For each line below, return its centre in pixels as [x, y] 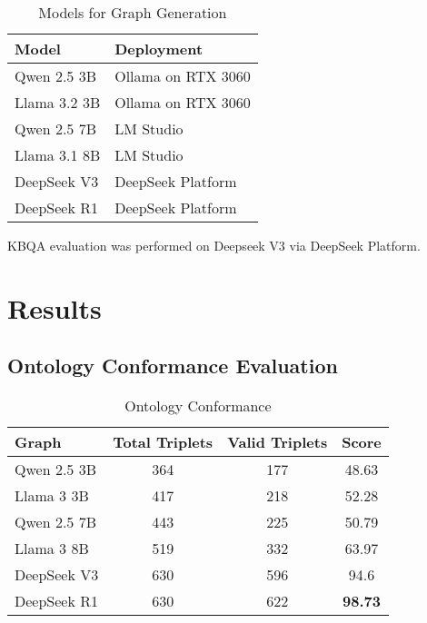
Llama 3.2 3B [58, 102]
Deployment [159, 49]
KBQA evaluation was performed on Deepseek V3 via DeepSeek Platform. [214, 245]
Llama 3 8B [52, 549]
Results [55, 307]
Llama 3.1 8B [58, 155]
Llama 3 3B [52, 496]
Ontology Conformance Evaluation [173, 366]
